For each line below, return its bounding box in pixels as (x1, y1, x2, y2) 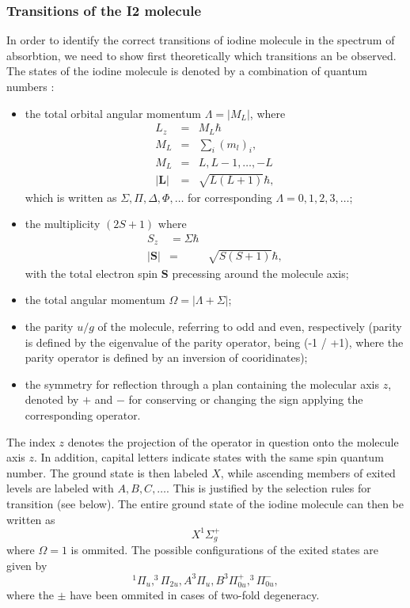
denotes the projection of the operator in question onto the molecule (67, 433, 399, 450)
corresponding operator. (25, 406, 141, 423)
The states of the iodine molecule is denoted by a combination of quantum (6, 63, 367, 79)
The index (6, 433, 55, 450)
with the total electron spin (25, 264, 158, 281)
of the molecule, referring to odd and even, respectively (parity (97, 318, 402, 334)
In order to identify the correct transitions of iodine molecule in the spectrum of (6, 32, 395, 48)
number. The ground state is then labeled (6, 464, 208, 481)
